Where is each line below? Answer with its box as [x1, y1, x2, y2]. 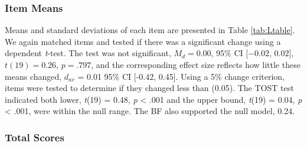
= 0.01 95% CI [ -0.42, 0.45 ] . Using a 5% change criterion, [77, 70, 285, 82]
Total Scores [5, 129, 64, 144]
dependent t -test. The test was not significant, [5, 47, 171, 59]
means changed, [5, 70, 62, 82]
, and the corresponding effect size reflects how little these [91, 59, 301, 70]
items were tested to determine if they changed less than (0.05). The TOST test [5, 82, 294, 94]
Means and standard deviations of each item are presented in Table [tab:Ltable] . [5, 24, 295, 36]
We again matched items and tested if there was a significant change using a [5, 35, 281, 47]
